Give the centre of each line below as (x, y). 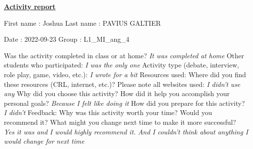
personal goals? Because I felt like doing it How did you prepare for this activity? (124, 103)
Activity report (30, 6)
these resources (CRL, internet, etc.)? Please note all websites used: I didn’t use (122, 84)
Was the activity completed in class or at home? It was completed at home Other (124, 55)
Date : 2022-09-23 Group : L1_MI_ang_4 (67, 39)
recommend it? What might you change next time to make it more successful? (120, 122)
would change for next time (44, 141)
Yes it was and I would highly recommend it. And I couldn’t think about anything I (126, 131)
